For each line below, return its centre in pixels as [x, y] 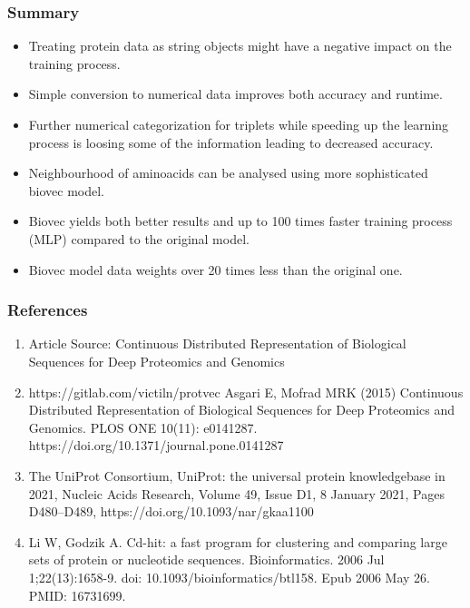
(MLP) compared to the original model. [139, 238]
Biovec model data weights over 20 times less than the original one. [215, 269]
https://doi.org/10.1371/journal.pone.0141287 [156, 445]
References [48, 310]
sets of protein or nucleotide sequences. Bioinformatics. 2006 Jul [206, 559]
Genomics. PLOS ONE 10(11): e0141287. [143, 427]
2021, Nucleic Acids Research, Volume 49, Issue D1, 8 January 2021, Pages [236, 493]
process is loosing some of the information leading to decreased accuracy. [231, 142]
